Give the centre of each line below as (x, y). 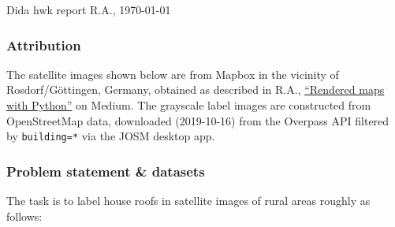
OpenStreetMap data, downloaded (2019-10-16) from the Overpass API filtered (198, 120)
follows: (24, 216)
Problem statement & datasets (106, 171)
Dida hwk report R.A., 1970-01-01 (89, 9)
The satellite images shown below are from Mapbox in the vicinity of (173, 74)
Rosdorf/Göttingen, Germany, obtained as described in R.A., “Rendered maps (196, 89)
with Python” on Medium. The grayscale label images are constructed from (189, 105)
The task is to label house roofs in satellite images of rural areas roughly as (188, 201)
